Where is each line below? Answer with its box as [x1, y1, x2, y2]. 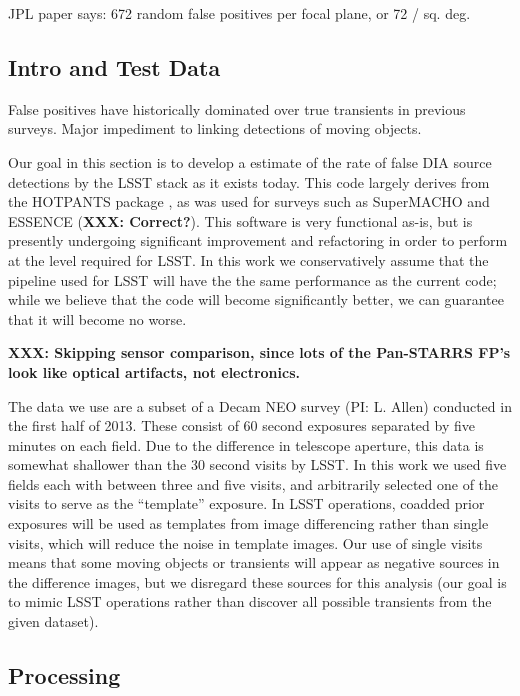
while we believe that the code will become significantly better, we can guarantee [8, 289, 504, 310]
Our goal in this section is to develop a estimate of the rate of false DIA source [8, 151, 492, 172]
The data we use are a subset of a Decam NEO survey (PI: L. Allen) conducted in [8, 395, 512, 416]
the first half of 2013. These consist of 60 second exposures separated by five [8, 415, 475, 436]
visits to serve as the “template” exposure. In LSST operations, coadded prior [8, 493, 485, 514]
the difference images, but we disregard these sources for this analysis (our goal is [8, 571, 507, 592]
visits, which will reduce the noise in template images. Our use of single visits [8, 532, 483, 553]
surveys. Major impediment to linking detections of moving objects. [8, 118, 422, 139]
